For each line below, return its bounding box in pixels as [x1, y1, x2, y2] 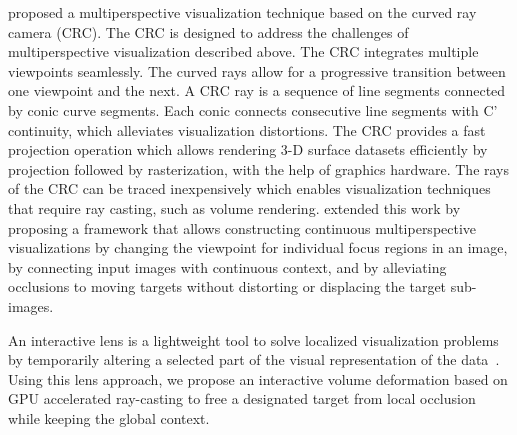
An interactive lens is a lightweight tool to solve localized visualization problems [8, 329, 499, 350]
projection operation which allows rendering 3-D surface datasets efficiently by [8, 139, 488, 160]
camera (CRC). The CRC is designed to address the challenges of [8, 21, 409, 42]
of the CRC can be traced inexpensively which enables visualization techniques [8, 178, 491, 199]
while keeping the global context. [8, 407, 210, 428]
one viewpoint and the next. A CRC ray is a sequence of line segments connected [8, 80, 506, 101]
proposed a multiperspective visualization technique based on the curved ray [8, 2, 477, 22]
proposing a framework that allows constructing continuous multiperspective [8, 217, 477, 238]
